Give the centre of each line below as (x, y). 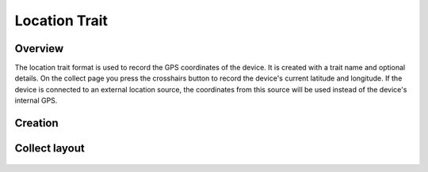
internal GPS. (36, 101)
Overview (39, 49)
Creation (36, 123)
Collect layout (50, 149)
